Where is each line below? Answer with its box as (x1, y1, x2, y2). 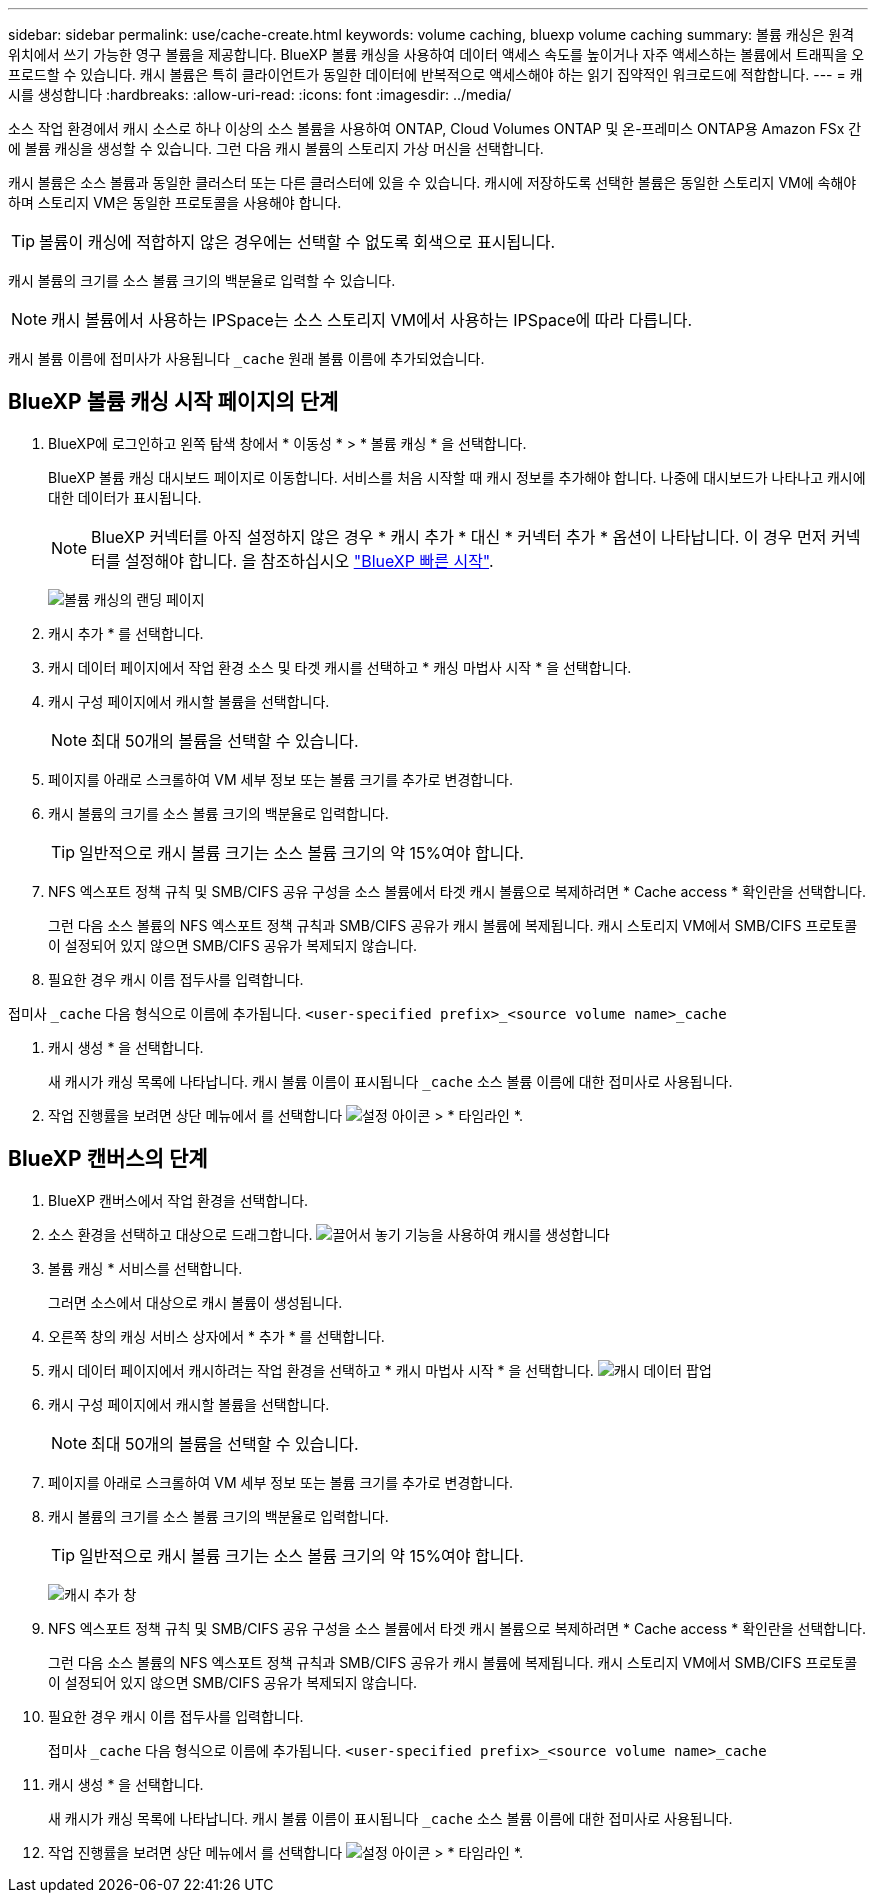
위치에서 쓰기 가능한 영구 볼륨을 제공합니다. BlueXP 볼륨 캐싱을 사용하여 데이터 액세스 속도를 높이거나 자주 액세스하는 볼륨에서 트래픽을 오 (8, 46, 865, 63)
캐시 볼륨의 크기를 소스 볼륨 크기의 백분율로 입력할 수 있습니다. (8, 272, 396, 289)
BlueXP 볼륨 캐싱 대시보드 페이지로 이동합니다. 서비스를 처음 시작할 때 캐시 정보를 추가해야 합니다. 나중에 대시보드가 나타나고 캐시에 (48, 468, 866, 486)
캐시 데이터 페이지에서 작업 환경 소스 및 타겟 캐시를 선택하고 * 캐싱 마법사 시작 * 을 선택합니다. (48, 658, 632, 676)
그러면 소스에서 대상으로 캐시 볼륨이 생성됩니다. (48, 1293, 343, 1311)
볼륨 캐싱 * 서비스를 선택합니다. (48, 1259, 243, 1277)
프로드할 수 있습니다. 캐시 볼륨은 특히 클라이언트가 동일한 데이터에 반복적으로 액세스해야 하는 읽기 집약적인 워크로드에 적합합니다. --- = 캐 (8, 66, 863, 83)
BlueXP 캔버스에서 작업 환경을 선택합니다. (48, 1191, 309, 1209)
